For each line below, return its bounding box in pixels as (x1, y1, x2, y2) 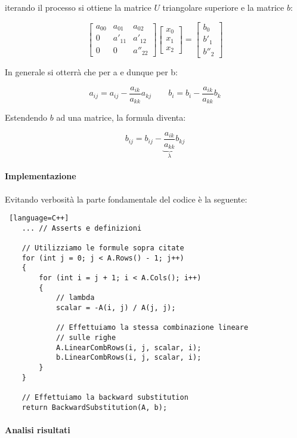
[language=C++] (9, 214, 69, 223)
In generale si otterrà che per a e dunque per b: (5, 66, 178, 78)
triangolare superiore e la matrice (162, 1, 284, 13)
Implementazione (5, 170, 76, 182)
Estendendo (5, 111, 48, 124)
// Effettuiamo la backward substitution (21, 393, 188, 402)
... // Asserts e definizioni (21, 223, 142, 232)
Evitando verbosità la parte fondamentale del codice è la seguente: (5, 192, 247, 205)
